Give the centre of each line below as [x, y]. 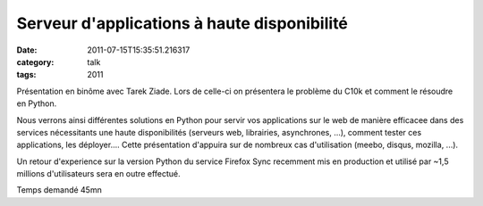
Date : [27, 50]
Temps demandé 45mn [59, 190]
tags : [26, 75]
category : [35, 62]
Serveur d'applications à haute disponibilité [182, 23]
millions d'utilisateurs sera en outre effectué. [98, 174]
